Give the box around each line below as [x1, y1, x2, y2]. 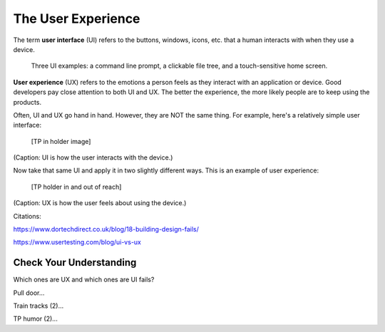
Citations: [13, 212, 42, 220]
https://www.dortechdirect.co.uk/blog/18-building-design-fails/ [13, 225, 199, 234]
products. [13, 98, 42, 106]
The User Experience [13, 11, 140, 26]
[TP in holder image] [31, 137, 91, 145]
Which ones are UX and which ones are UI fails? [13, 275, 155, 284]
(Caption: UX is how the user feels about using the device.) [13, 199, 187, 207]
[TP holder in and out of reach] [31, 182, 122, 191]
